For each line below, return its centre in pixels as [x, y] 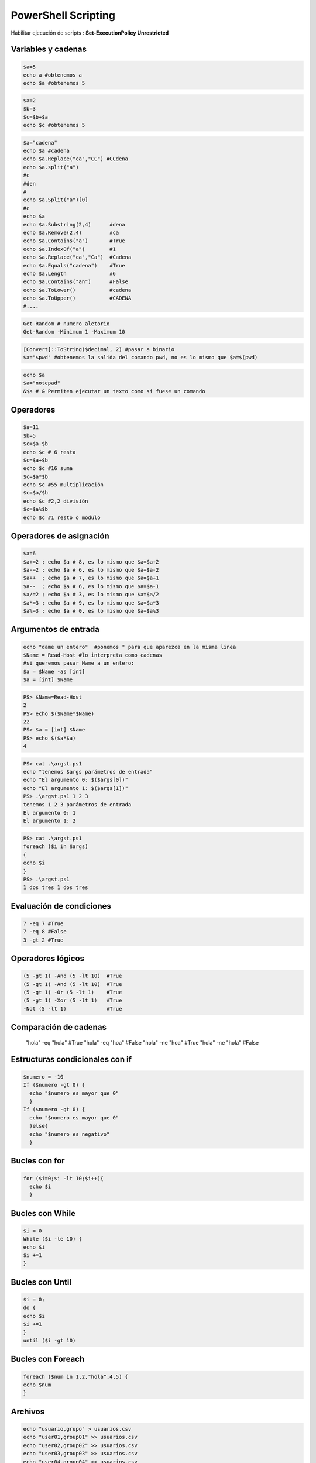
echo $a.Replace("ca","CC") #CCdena [76, 159]
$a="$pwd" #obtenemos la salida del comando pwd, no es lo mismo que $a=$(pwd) [140, 358]
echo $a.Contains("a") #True [74, 241]
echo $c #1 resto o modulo [62, 517]
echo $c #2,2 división [56, 501]
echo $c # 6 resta [49, 452]
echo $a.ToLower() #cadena [77, 290]
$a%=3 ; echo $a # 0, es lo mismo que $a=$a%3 [91, 611]
